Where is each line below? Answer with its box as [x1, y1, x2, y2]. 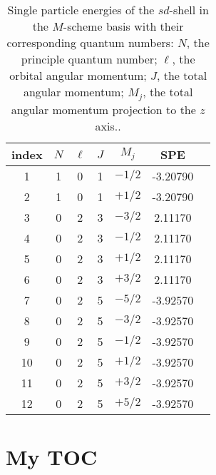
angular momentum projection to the [11, 101, 196, 118]
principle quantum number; [21, 51, 158, 67]
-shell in [169, 1, 209, 18]
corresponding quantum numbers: [6, 34, 174, 51]
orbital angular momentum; [9, 67, 147, 83]
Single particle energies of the [7, 1, 155, 18]
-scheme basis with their [63, 18, 184, 34]
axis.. [95, 117, 121, 134]
